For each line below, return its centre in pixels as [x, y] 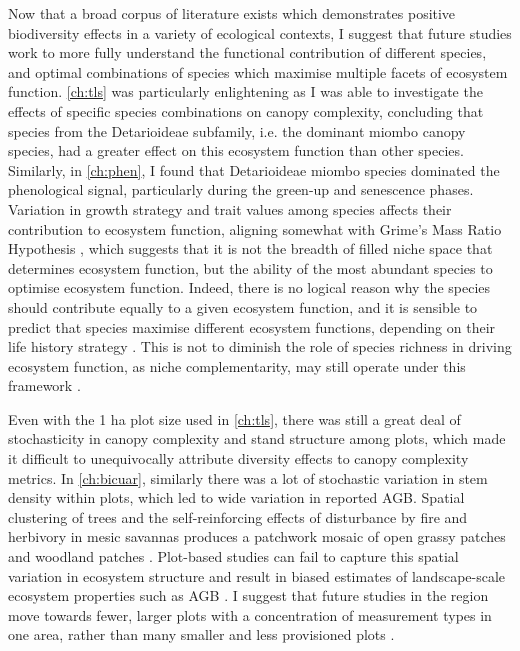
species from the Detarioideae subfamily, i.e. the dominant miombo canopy [237, 130]
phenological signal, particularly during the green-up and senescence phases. [241, 189]
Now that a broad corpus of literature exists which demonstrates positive [232, 13]
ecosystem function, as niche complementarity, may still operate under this [237, 365]
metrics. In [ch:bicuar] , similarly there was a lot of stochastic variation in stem [248, 477]
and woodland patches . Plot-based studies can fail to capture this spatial [233, 556]
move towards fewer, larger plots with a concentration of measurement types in [250, 614]
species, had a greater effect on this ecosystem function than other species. [236, 150]
